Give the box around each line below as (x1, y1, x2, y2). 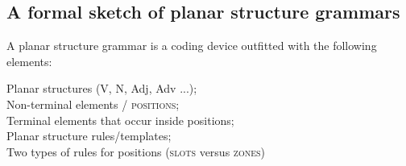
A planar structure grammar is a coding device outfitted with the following (6, 37, 377, 54)
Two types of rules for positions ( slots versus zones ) (6, 143, 266, 160)
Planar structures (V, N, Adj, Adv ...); (6, 80, 197, 97)
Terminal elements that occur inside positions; (6, 111, 234, 128)
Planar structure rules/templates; (6, 127, 172, 144)
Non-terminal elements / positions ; (6, 95, 180, 112)
